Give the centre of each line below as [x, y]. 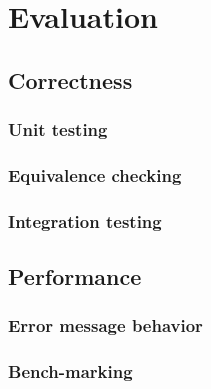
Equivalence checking [95, 174]
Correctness [70, 79]
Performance [75, 276]
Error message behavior [105, 325]
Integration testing [85, 220]
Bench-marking [70, 371]
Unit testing [58, 129]
